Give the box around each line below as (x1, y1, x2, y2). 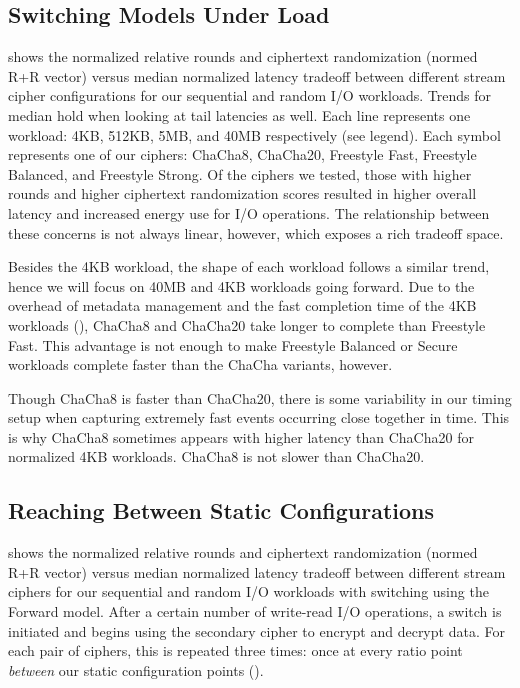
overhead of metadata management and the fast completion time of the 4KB (8, 295, 477, 316)
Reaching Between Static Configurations (8, 495, 435, 526)
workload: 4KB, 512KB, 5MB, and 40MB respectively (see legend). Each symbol (8, 124, 501, 145)
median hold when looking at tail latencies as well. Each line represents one (8, 104, 471, 125)
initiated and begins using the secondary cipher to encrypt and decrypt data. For (8, 620, 505, 641)
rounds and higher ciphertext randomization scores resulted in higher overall (8, 183, 477, 204)
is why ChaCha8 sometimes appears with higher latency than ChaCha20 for (8, 426, 474, 447)
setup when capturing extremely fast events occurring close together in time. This (8, 407, 510, 428)
